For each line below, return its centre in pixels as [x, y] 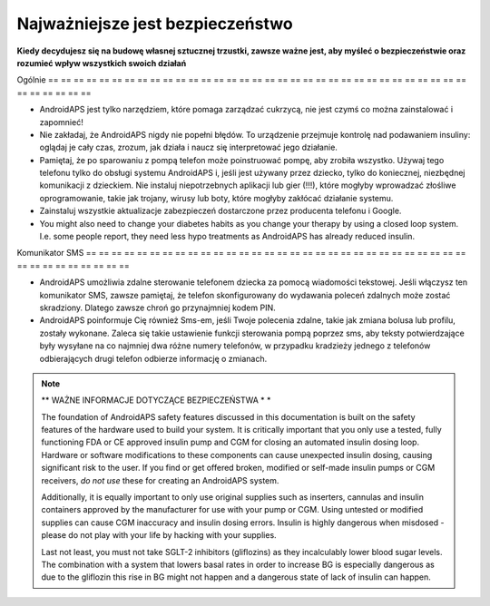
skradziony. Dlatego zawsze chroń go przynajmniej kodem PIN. [157, 308]
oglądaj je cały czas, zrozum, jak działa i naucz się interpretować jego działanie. [188, 147]
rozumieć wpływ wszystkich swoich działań [102, 63]
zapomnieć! [61, 122]
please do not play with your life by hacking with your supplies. [159, 535]
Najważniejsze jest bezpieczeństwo [155, 24]
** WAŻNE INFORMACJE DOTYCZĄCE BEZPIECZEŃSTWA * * [156, 400]
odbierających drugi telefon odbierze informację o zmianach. [153, 358]
